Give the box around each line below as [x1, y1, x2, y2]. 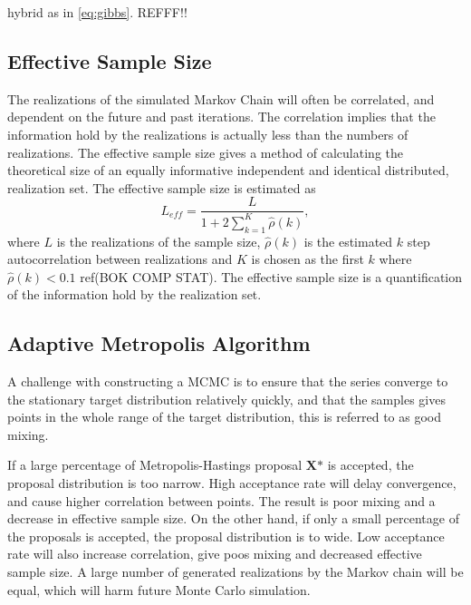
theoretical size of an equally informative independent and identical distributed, [7, 161, 449, 180]
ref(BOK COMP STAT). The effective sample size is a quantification [80, 267, 463, 286]
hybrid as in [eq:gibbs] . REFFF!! [7, 2, 187, 21]
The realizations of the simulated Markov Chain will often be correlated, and [7, 89, 435, 108]
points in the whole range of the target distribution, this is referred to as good [7, 407, 441, 426]
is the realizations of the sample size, [56, 231, 261, 250]
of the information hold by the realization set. [7, 285, 262, 304]
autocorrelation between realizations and [7, 249, 233, 268]
